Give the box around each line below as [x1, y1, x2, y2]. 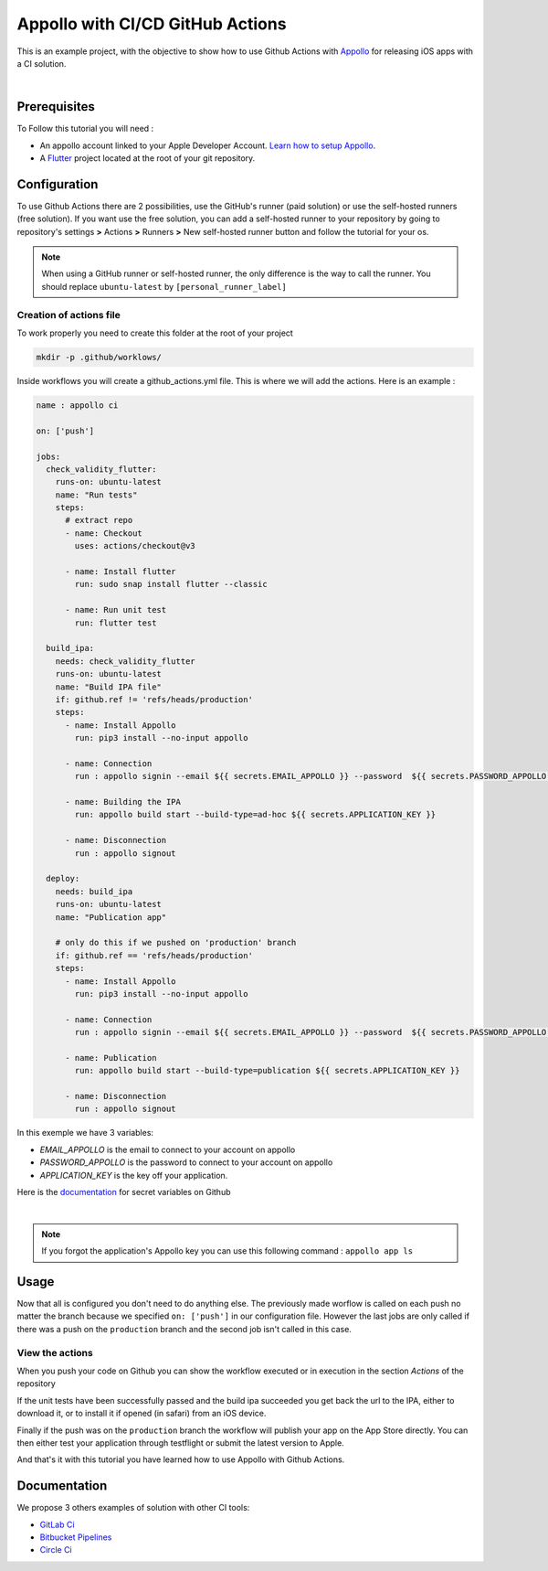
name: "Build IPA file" [55, 681, 162, 692]
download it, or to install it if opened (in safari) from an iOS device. [16, 1408, 267, 1419]
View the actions [16, 1346, 93, 1359]
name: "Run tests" [55, 489, 138, 500]
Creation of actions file [16, 308, 121, 321]
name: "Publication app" [55, 912, 167, 923]
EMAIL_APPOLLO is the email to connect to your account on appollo [39, 1144, 296, 1155]
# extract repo [65, 515, 133, 526]
